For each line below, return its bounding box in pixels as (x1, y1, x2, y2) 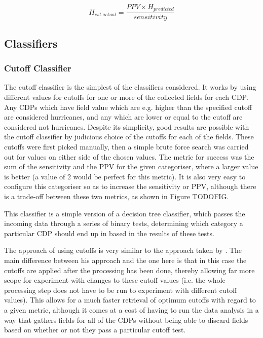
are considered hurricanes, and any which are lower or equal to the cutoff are (4, 111, 243, 122)
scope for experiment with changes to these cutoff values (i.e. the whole (4, 275, 226, 285)
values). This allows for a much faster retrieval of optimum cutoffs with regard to (4, 294, 256, 305)
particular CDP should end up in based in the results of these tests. (4, 228, 214, 238)
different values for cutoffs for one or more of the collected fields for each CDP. (4, 92, 248, 102)
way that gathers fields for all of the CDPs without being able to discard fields (4, 314, 248, 325)
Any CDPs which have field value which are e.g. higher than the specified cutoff (4, 101, 252, 112)
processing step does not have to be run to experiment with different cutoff (4, 284, 237, 295)
